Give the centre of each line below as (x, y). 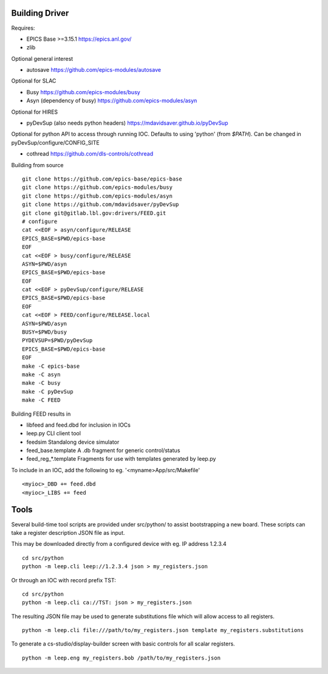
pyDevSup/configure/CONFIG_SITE (55, 142)
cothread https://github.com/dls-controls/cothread (90, 154)
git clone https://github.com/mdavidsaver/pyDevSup (101, 205)
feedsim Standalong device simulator (73, 442)
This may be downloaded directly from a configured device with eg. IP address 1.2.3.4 (119, 544)
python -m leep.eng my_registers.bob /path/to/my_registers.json (121, 658)
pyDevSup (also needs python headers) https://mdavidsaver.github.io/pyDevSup (127, 123)
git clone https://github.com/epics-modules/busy (97, 187)
